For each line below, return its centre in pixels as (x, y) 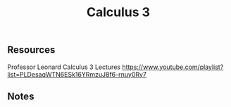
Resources (31, 50)
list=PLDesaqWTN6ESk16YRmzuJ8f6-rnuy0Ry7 (77, 74)
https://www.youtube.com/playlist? (173, 67)
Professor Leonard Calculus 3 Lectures (64, 67)
